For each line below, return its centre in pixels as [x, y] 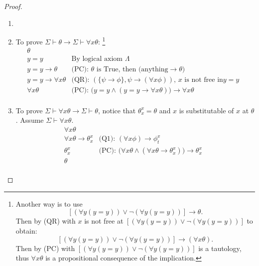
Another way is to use [49, 203]
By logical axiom [97, 59]
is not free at [104, 221]
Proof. [13, 6]
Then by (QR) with [46, 221]
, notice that [117, 110]
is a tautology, [220, 248]
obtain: [26, 231]
